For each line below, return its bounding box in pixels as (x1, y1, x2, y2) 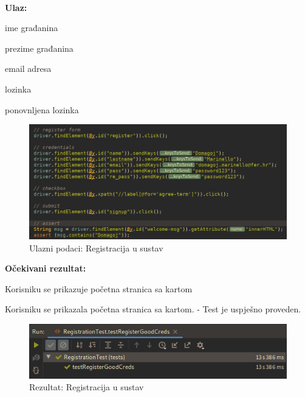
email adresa (5, 62, 52, 75)
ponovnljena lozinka (5, 103, 79, 116)
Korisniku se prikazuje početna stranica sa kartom (5, 282, 193, 295)
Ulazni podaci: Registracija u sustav (29, 241, 163, 254)
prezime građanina (5, 41, 74, 54)
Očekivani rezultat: (5, 262, 86, 275)
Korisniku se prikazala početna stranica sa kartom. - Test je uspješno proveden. (5, 303, 301, 315)
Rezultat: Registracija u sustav (29, 381, 144, 393)
